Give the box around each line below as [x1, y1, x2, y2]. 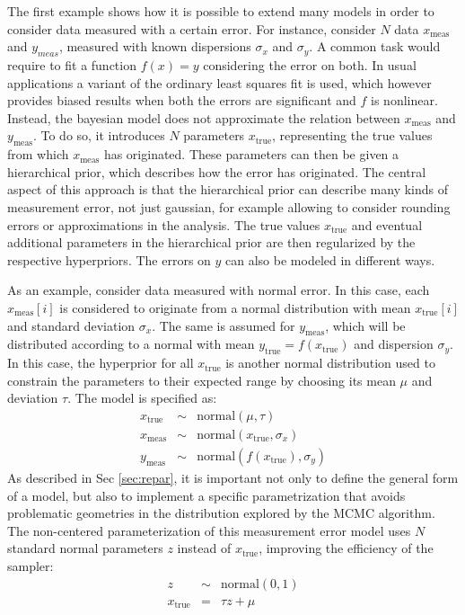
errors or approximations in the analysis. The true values [7, 215, 320, 234]
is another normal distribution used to [225, 353, 435, 372]
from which [7, 145, 69, 164]
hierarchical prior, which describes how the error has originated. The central [7, 162, 426, 181]
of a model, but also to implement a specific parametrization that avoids [7, 486, 406, 504]
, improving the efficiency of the [259, 539, 434, 557]
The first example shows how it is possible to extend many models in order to [7, 2, 434, 20]
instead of [177, 539, 232, 557]
